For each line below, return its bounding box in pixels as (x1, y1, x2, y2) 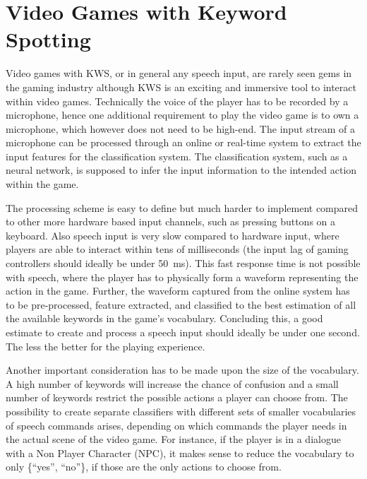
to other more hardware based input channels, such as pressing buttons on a (6, 214, 336, 229)
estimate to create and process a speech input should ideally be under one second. (6, 325, 360, 339)
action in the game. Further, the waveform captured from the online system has (6, 283, 350, 298)
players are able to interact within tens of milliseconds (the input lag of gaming (6, 242, 349, 256)
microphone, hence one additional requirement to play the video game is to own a (6, 107, 359, 122)
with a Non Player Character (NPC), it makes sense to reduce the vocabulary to (6, 445, 354, 460)
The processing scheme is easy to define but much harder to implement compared (6, 200, 359, 215)
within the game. (6, 177, 79, 191)
